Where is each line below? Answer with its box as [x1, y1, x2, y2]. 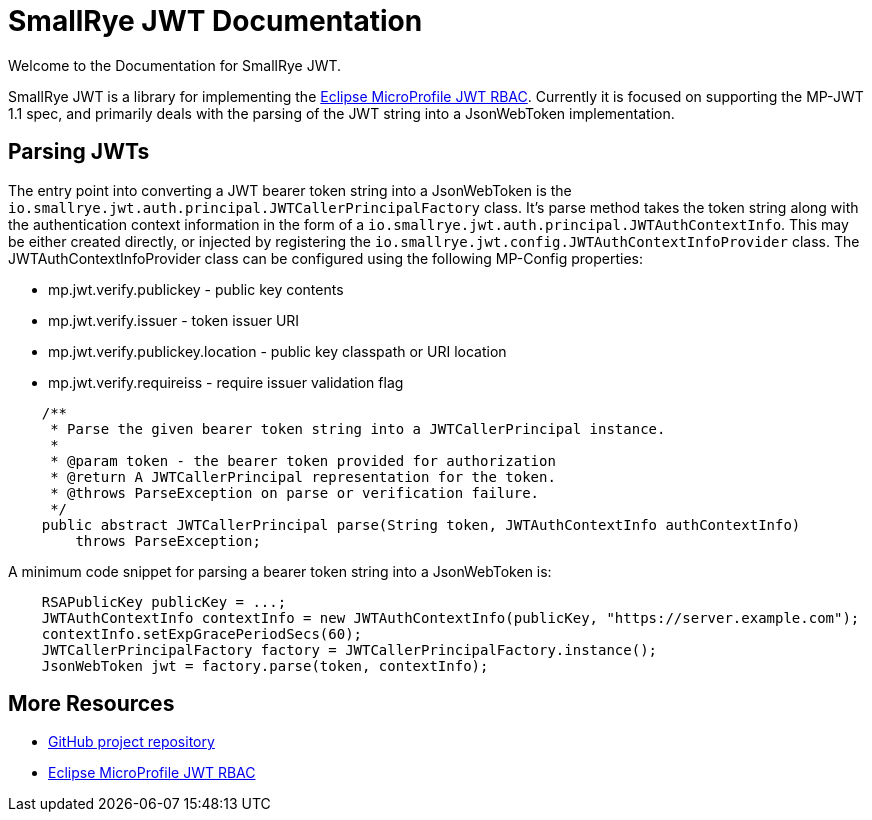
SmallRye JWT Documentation [8, 4, 423, 38]
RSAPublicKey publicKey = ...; [41, 593, 287, 610]
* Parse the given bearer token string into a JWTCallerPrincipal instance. [50, 420, 666, 437]
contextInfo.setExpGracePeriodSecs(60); [41, 625, 363, 642]
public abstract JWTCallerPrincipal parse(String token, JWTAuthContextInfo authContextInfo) [41, 516, 801, 533]
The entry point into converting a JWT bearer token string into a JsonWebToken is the [8, 181, 572, 199]
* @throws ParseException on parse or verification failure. [50, 484, 540, 501]
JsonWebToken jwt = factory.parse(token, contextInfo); [41, 657, 489, 674]
